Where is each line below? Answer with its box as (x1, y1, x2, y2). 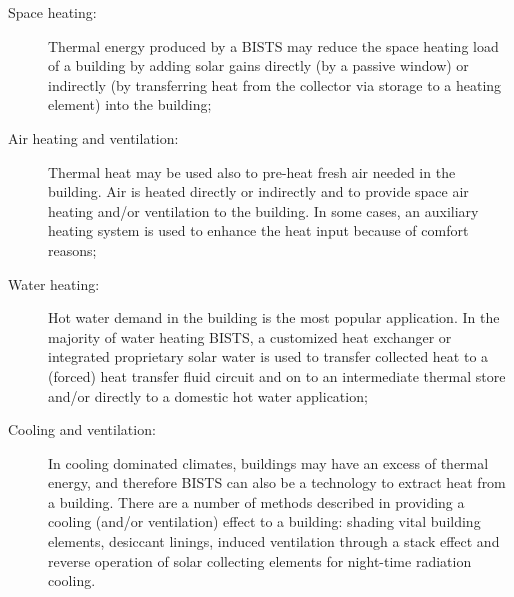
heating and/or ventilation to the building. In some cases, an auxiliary (48, 200, 479, 221)
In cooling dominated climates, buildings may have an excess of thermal (48, 452, 489, 473)
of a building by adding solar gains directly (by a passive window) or (48, 55, 469, 76)
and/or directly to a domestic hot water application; (48, 385, 368, 406)
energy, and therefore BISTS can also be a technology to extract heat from (48, 472, 506, 493)
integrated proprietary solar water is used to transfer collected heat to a (48, 346, 489, 367)
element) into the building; (48, 94, 212, 115)
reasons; (48, 239, 97, 260)
